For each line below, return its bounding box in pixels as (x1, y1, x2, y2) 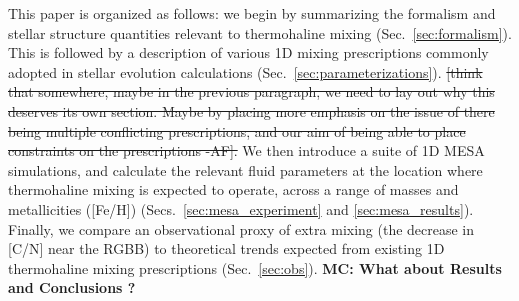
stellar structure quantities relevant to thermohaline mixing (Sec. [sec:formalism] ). (8, 22, 512, 43)
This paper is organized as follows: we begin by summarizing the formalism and (8, 3, 496, 23)
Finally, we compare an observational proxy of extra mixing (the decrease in (8, 218, 475, 239)
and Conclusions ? (8, 277, 136, 298)
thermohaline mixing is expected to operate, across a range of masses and (8, 179, 459, 200)
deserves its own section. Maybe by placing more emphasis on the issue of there (8, 100, 495, 121)
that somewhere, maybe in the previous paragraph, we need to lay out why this (8, 81, 495, 102)
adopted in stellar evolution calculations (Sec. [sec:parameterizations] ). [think (8, 61, 483, 82)
